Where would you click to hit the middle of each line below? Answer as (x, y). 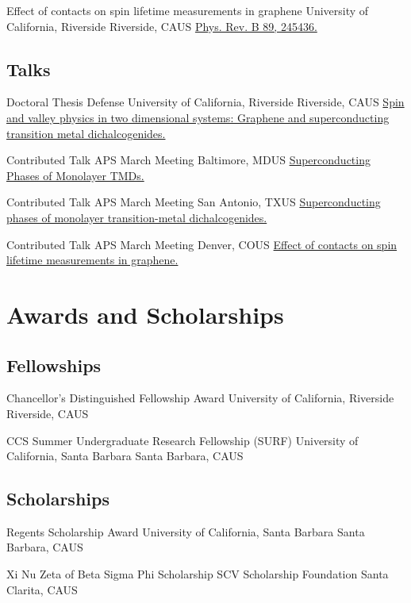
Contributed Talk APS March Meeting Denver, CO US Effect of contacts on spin (202, 244)
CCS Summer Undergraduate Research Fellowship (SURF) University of (182, 440)
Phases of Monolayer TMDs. (75, 175)
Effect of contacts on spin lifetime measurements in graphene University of (188, 10)
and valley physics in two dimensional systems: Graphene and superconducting (198, 117)
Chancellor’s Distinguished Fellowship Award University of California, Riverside (200, 398)
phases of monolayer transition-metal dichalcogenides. (137, 217)
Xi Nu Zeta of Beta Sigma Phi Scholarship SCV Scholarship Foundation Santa (198, 574)
